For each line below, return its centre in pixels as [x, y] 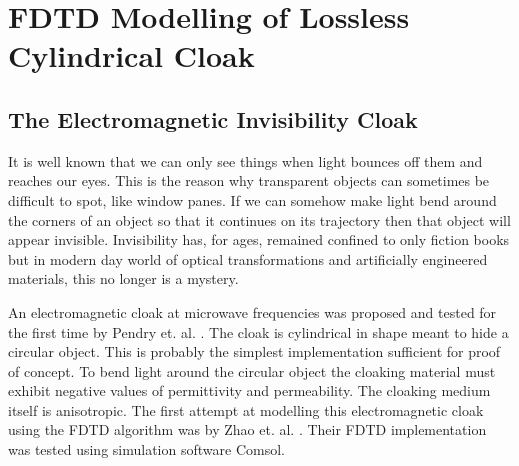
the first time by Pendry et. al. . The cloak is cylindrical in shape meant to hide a [258, 331]
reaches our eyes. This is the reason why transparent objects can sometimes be [249, 180]
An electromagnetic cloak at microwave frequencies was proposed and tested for [252, 311]
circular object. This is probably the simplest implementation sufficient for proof [254, 351]
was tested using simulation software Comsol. [146, 449]
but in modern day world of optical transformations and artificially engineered [248, 258]
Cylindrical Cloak [131, 55]
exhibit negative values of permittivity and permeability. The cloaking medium [249, 390]
